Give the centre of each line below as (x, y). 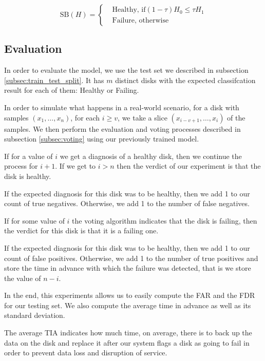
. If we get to (75, 166)
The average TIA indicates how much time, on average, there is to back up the (128, 333)
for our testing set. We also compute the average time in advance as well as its (128, 305)
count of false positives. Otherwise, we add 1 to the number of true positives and (131, 258)
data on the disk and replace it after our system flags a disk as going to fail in (127, 342)
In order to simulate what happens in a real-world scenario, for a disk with (122, 107)
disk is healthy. (28, 176)
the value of (23, 278)
